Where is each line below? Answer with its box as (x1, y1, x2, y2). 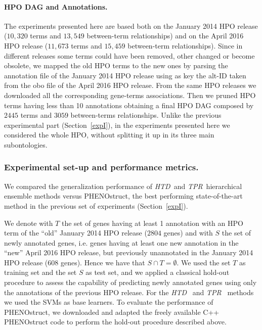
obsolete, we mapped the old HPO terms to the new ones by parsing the (4, 60, 228, 71)
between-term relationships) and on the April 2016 (86, 30, 244, 41)
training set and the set (4, 267, 77, 277)
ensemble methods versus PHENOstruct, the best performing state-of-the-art (4, 191, 243, 201)
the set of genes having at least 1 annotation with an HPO (61, 217, 243, 228)
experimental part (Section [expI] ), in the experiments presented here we (4, 119, 230, 130)
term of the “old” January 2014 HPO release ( (4, 227, 147, 238)
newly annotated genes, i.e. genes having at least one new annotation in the (4, 237, 239, 248)
